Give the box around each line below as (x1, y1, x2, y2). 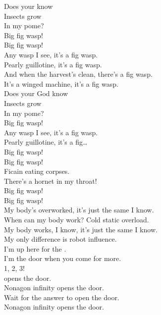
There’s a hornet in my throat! (4, 175, 97, 186)
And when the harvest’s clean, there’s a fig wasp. (4, 69, 153, 79)
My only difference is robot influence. (4, 234, 117, 244)
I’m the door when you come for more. (4, 253, 121, 263)
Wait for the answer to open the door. (4, 292, 119, 302)
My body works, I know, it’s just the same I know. (4, 224, 158, 234)
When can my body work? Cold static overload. (4, 214, 149, 225)
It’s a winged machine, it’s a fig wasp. (4, 78, 118, 89)
